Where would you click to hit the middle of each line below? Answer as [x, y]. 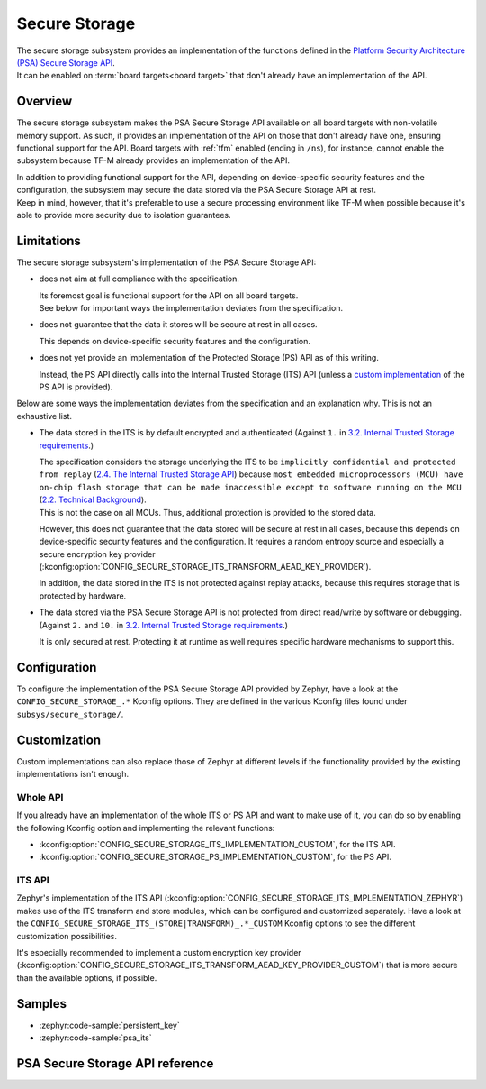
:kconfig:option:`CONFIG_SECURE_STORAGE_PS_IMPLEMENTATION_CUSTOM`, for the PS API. [215, 857]
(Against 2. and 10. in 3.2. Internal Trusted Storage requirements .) [163, 625]
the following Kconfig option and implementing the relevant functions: [146, 828]
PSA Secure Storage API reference [115, 1063]
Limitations [49, 240]
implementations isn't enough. [73, 774]
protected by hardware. [83, 596]
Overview [45, 101]
